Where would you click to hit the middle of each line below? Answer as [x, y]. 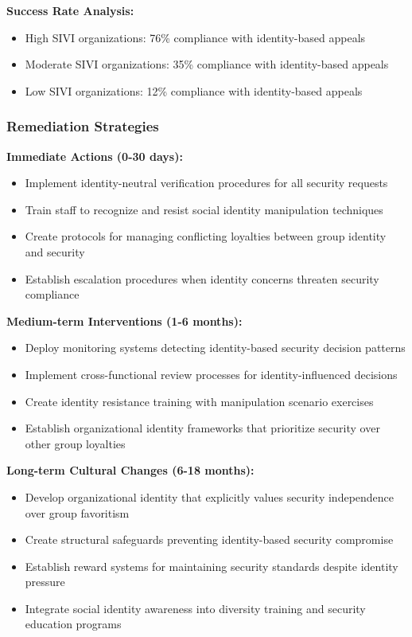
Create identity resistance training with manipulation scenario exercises [199, 401]
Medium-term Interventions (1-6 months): [124, 320]
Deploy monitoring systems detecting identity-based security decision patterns [215, 348]
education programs [73, 624]
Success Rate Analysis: [70, 10]
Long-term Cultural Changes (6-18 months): [130, 470]
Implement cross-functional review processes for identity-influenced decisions [211, 374]
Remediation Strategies [83, 126]
